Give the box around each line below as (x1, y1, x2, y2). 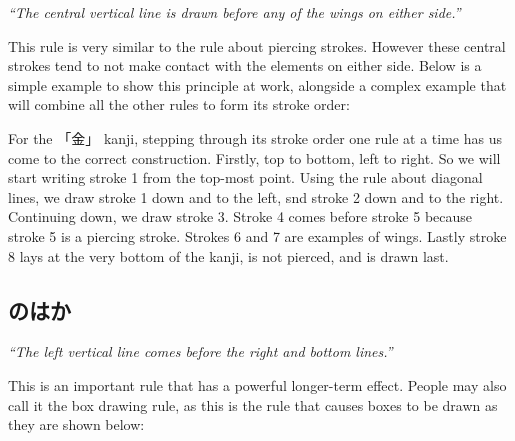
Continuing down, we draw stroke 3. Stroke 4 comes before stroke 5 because (8, 206, 473, 227)
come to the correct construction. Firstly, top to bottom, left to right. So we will (8, 147, 501, 168)
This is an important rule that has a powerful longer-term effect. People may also (8, 374, 507, 395)
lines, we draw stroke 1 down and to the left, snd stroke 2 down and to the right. (8, 186, 504, 207)
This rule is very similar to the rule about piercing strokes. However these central (8, 35, 506, 56)
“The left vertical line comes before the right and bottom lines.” (8, 341, 393, 362)
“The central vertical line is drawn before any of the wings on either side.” (8, 2, 461, 22)
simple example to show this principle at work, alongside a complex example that (8, 74, 507, 95)
